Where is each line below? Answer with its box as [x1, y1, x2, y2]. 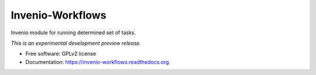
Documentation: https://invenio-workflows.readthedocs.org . [25, 58, 171, 65]
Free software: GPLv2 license [25, 50, 97, 58]
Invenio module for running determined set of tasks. [11, 29, 136, 36]
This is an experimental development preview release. [11, 40, 142, 47]
